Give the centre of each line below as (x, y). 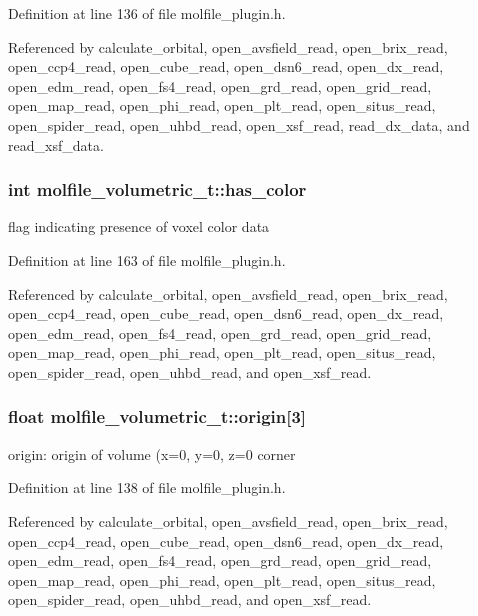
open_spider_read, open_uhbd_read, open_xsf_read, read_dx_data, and (239, 124)
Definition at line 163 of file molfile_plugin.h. (147, 259)
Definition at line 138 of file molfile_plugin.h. (147, 487)
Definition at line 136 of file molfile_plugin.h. (147, 13)
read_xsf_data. (56, 144)
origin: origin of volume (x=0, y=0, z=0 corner (152, 453)
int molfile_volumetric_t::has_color (157, 189)
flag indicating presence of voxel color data (139, 226)
